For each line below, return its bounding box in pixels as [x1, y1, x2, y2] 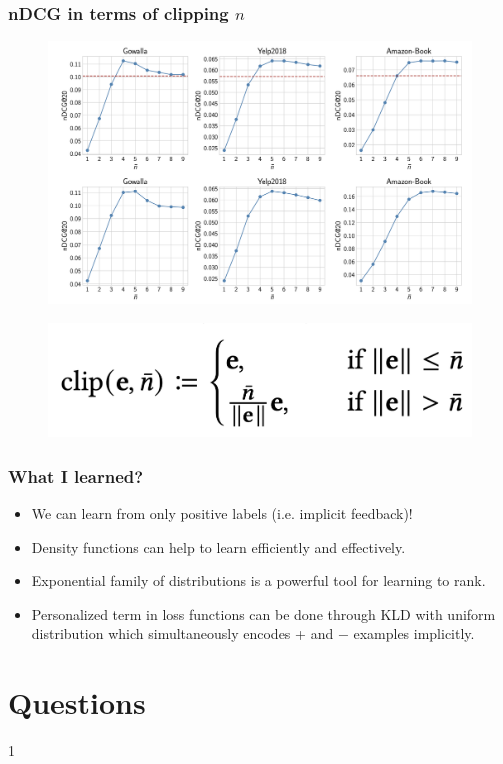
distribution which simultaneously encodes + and [31, 623, 334, 644]
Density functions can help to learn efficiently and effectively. [31, 536, 406, 557]
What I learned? [8, 463, 144, 488]
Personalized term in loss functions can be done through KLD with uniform [31, 603, 496, 624]
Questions [8, 682, 146, 723]
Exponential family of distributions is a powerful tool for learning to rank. [31, 570, 486, 591]
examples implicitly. [353, 623, 475, 644]
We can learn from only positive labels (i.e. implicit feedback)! [31, 502, 413, 523]
